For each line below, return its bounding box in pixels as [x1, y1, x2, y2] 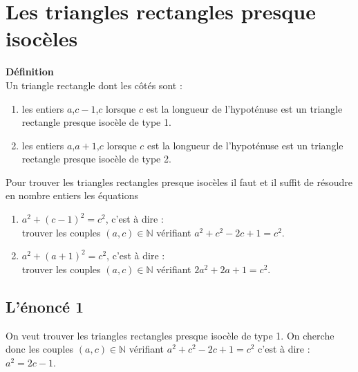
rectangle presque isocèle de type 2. [21, 151, 171, 166]
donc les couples [6, 342, 74, 356]
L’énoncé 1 [6, 295, 84, 317]
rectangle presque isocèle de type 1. [21, 115, 171, 129]
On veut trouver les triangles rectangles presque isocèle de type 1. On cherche [6, 328, 335, 342]
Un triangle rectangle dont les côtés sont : [6, 77, 182, 92]
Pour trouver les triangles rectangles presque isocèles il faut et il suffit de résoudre [6, 174, 352, 189]
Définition [6, 64, 54, 79]
